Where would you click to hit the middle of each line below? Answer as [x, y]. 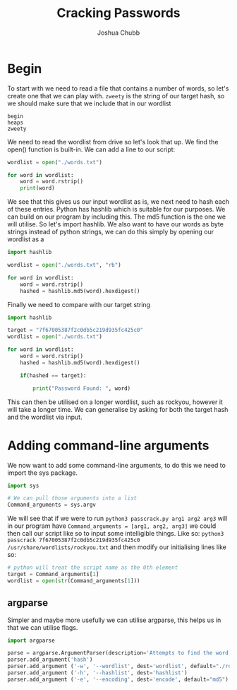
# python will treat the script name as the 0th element [93, 568]
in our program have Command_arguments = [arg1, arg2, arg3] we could [112, 526]
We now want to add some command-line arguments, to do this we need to [116, 465]
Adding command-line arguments [108, 445]
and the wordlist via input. [45, 417]
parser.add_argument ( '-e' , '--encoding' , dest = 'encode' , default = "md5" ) [118, 679]
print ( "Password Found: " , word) [82, 388]
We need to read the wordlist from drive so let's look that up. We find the [113, 142]
